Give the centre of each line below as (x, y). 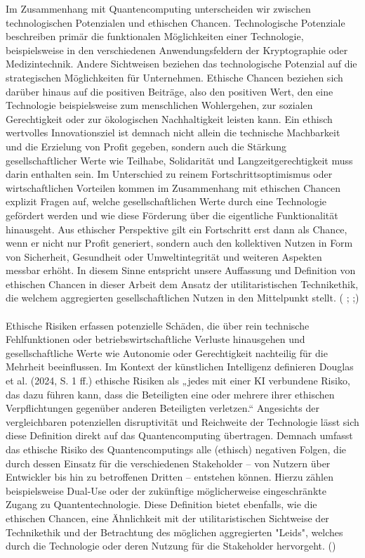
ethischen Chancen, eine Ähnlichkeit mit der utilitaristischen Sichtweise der (167, 518)
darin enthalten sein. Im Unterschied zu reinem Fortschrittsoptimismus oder (169, 174)
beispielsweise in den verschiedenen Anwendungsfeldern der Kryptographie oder (177, 50)
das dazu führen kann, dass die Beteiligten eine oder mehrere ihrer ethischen (170, 394)
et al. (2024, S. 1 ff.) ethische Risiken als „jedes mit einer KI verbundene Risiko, (178, 381)
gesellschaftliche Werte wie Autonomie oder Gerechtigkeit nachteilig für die (167, 352)
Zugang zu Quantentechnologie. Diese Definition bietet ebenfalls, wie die (161, 504)
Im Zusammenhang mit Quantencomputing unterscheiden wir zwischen (158, 8)
